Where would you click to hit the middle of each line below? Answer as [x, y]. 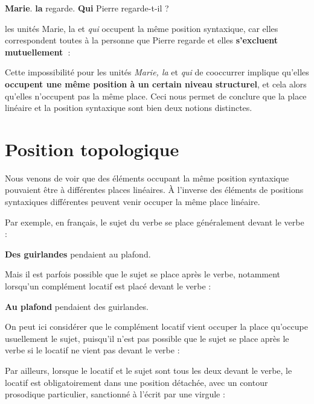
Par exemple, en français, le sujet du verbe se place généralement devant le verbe [155, 222]
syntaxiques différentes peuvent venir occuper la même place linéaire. [133, 202]
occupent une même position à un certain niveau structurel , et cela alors [156, 84]
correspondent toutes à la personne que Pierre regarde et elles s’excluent [142, 40]
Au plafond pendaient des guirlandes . [77, 306]
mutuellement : [38, 52]
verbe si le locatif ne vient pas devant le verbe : [92, 350]
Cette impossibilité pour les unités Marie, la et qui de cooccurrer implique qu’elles [157, 72]
